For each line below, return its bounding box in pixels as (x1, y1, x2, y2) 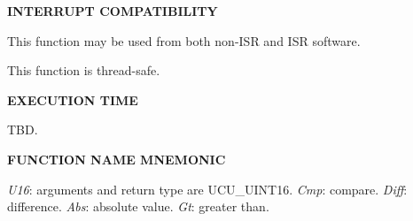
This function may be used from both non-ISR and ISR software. (7, 31, 361, 50)
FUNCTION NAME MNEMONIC (7, 149, 226, 168)
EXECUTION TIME (7, 90, 138, 109)
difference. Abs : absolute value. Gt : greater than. (7, 197, 269, 216)
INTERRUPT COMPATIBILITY (7, 2, 218, 19)
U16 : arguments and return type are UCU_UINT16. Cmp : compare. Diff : (7, 179, 408, 198)
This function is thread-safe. (7, 61, 160, 80)
